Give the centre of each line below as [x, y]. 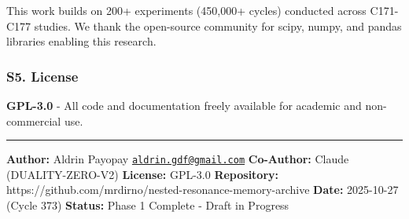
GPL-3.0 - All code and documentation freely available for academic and [184, 105]
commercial [34, 120]
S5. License [42, 76]
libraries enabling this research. [81, 41]
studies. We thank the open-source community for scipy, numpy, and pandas [218, 26]
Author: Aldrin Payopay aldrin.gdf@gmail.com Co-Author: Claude [178, 159]
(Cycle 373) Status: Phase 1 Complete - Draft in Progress [148, 205]
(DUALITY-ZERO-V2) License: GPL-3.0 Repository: [143, 174]
